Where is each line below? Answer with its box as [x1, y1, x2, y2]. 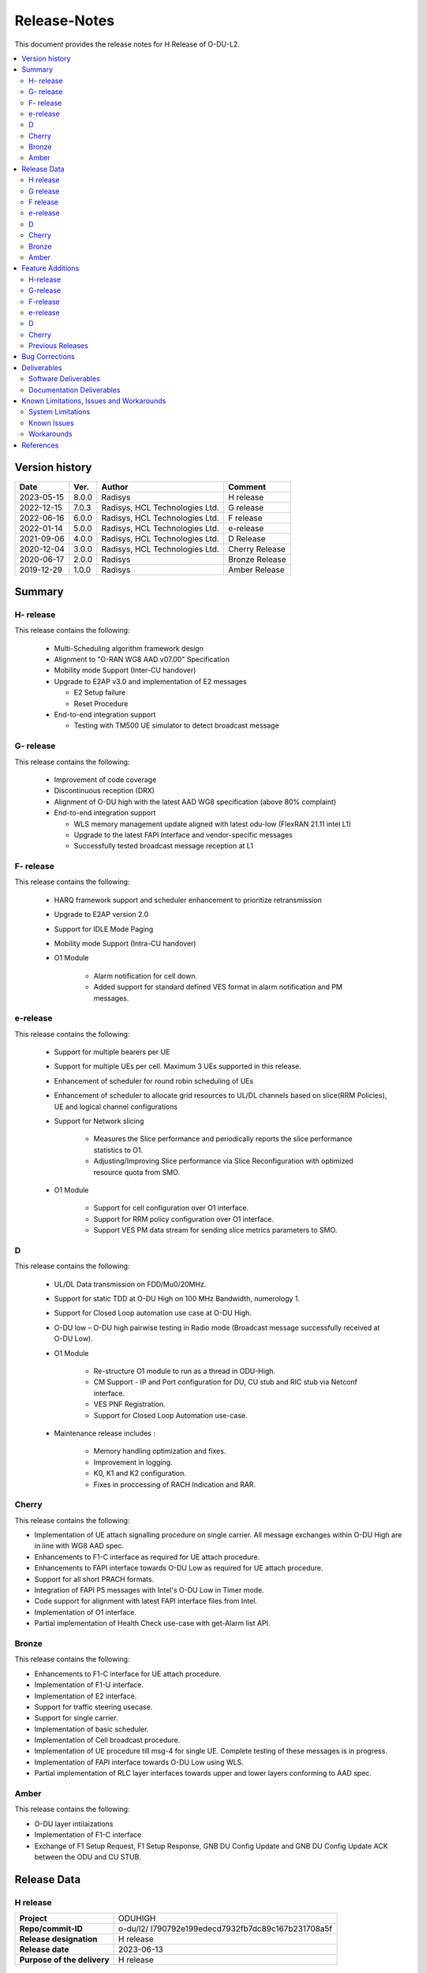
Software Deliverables [28, 374, 100, 384]
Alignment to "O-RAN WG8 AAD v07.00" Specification [54, 655, 230, 665]
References [21, 440, 59, 450]
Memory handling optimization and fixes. [93, 1447, 226, 1456]
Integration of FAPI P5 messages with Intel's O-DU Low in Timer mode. [34, 1586, 264, 1595]
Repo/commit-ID [19, 1923, 83, 1934]
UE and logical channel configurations [54, 1102, 177, 1111]
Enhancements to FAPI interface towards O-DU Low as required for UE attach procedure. [34, 1563, 323, 1573]
